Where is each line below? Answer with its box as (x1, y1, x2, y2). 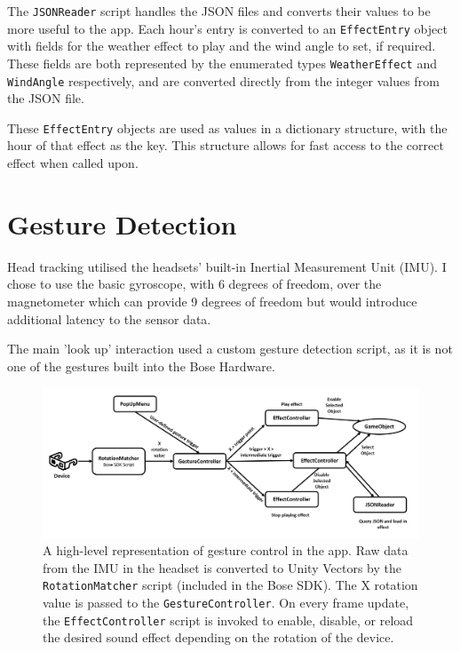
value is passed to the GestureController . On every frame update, (43, 593, 409, 612)
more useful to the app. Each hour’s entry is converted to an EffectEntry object (7, 19, 448, 37)
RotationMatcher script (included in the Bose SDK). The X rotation (43, 576, 418, 594)
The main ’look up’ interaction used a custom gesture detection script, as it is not (7, 339, 453, 358)
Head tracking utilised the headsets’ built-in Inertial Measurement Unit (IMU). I (7, 257, 447, 275)
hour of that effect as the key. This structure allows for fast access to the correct (7, 136, 444, 155)
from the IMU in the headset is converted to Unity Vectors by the (43, 558, 401, 576)
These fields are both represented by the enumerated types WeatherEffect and (7, 53, 437, 72)
